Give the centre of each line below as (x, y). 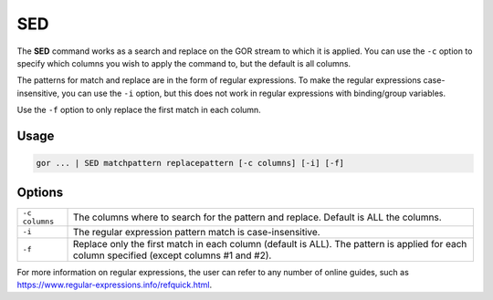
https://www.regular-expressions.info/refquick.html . (115, 284)
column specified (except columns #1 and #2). (172, 255)
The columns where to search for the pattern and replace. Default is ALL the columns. (257, 217)
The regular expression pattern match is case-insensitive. (196, 232)
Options (40, 192)
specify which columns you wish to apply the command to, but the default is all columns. (184, 63)
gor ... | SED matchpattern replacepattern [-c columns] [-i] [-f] (190, 163)
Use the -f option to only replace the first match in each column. (139, 110)
